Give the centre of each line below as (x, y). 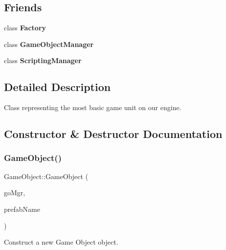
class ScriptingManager (43, 60)
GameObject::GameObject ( (46, 176)
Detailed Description (57, 87)
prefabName (22, 209)
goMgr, (15, 193)
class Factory (25, 28)
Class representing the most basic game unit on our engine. (93, 107)
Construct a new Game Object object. (61, 242)
